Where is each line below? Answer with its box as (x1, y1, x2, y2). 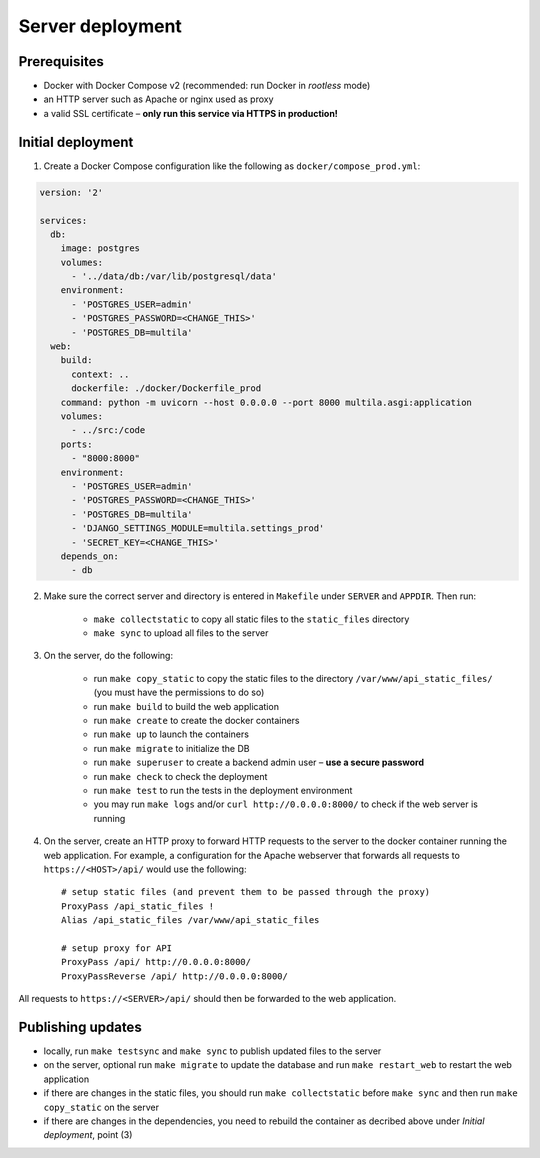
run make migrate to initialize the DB (93, 742, 250, 754)
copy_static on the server (43, 1101, 160, 1113)
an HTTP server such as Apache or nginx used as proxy (43, 93, 274, 105)
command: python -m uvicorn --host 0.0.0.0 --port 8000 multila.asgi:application (60, 396, 472, 408)
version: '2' (39, 186, 104, 198)
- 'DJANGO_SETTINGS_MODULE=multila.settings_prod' (71, 523, 325, 534)
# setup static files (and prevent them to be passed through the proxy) (61, 886, 431, 898)
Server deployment (18, 15, 182, 37)
